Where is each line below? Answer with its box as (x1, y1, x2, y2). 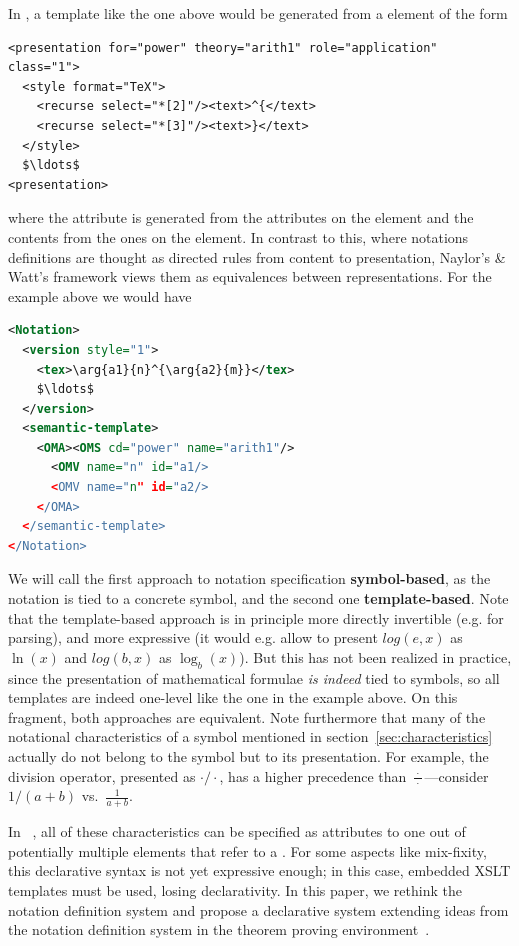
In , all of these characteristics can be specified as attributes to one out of (8, 821, 466, 842)
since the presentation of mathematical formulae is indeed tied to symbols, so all (8, 667, 500, 688)
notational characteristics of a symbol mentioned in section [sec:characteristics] (8, 726, 493, 747)
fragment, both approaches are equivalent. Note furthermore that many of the (8, 706, 486, 727)
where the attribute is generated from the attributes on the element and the (8, 207, 474, 228)
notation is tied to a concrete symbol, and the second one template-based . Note (8, 588, 509, 609)
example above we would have (8, 285, 192, 306)
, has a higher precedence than (219, 765, 407, 786)
